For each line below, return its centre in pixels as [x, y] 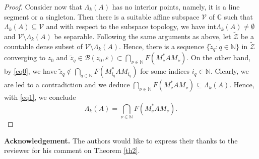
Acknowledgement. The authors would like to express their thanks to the [121, 140]
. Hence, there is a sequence [161, 46]
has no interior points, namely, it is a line [176, 7]
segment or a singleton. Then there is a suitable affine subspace [102, 16]
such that [238, 16]
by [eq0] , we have [30, 71]
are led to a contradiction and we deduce [67, 85]
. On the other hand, [219, 57]
